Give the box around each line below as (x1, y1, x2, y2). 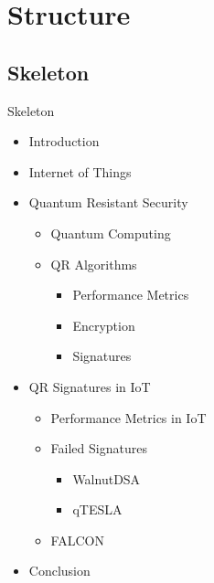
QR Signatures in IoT (28, 376, 151, 396)
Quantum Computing (50, 223, 171, 242)
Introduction (28, 132, 100, 151)
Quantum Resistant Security (28, 193, 188, 212)
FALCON (50, 530, 104, 549)
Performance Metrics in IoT (50, 408, 207, 427)
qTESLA (72, 500, 123, 519)
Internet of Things (28, 162, 132, 181)
